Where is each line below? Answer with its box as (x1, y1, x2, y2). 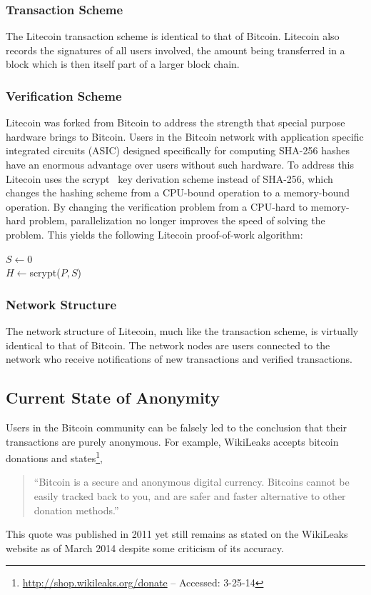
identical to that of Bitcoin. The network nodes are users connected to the (6, 337, 330, 352)
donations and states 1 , (6, 449, 103, 465)
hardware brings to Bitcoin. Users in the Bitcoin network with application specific (6, 129, 364, 144)
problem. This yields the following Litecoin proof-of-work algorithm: (6, 226, 303, 241)
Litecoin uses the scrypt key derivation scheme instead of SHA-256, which (6, 171, 333, 186)
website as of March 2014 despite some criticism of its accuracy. (6, 540, 284, 555)
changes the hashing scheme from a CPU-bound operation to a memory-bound (6, 185, 350, 200)
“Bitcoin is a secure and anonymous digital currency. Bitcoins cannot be (34, 474, 350, 489)
